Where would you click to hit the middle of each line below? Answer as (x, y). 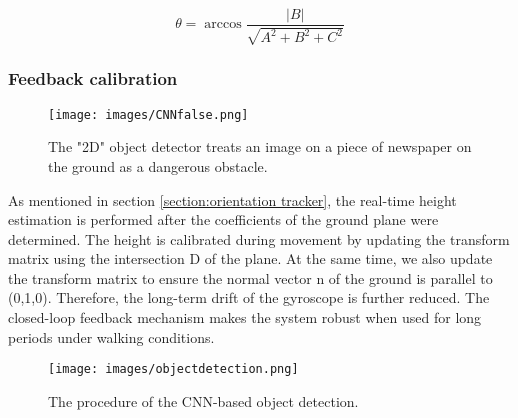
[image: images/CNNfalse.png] (148, 114)
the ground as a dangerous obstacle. (158, 165)
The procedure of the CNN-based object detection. (203, 400)
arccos (223, 24)
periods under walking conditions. (111, 336)
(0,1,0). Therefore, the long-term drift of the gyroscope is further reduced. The (249, 297)
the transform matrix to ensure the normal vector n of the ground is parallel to (250, 277)
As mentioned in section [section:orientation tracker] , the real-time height (232, 199)
